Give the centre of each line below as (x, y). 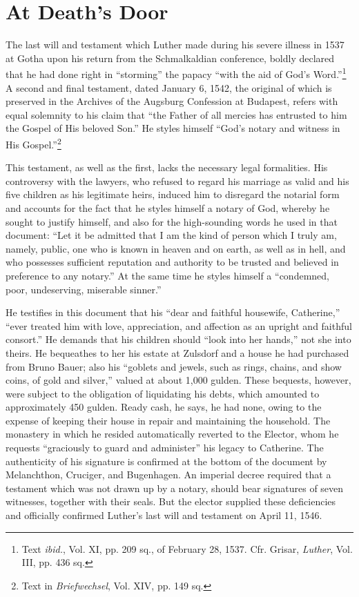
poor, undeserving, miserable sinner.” (84, 289)
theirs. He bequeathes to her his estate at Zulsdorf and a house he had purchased (177, 352)
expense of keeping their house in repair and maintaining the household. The (168, 420)
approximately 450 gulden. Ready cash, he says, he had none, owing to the (164, 407)
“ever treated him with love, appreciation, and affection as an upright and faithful (179, 325)
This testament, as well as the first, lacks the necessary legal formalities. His (167, 167)
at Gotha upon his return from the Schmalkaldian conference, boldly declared (170, 58)
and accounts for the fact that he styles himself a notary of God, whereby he (168, 207)
